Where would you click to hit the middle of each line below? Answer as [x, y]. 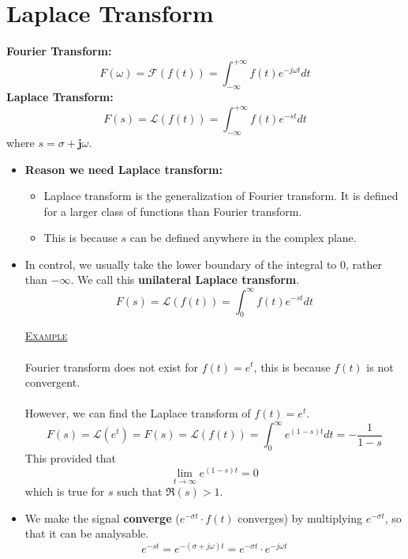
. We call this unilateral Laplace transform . [185, 279]
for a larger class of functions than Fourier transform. [173, 211]
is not [380, 366]
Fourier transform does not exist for [111, 366]
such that [140, 491]
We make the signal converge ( [102, 517]
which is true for [65, 491]
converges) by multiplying [300, 517]
